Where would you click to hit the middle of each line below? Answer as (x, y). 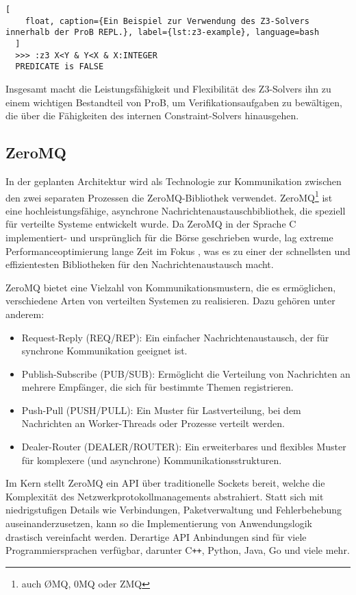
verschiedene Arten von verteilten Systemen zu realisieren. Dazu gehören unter (170, 301)
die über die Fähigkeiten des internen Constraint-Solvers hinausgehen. (152, 116)
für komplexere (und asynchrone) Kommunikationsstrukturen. (152, 460)
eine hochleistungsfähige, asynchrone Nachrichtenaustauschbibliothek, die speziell (176, 210)
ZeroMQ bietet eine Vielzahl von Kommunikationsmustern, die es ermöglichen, (171, 287)
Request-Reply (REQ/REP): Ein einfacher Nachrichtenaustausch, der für (175, 337)
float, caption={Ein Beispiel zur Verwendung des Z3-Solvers (167, 21)
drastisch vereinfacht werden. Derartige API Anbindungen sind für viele (156, 536)
